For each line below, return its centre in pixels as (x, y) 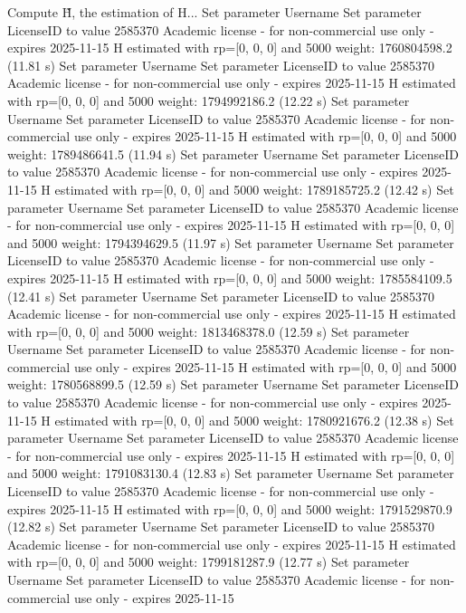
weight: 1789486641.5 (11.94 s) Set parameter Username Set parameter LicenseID (233, 153)
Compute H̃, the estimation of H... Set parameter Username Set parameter (214, 12)
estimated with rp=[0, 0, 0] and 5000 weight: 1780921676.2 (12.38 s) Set (254, 420)
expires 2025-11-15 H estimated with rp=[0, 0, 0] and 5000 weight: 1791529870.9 (230, 508)
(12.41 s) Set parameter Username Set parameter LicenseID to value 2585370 (221, 296)
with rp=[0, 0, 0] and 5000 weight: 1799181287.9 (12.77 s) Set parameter (209, 562)
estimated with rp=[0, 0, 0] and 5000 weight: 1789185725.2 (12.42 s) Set (254, 189)
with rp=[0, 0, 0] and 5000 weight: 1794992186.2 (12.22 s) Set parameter (209, 100)
